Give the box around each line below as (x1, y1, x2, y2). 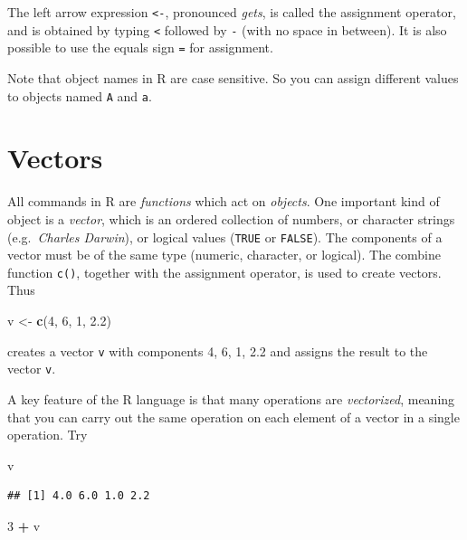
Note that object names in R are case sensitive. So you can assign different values (7, 68, 459, 87)
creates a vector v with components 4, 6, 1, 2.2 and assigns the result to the (7, 341, 428, 360)
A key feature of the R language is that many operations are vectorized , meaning (7, 389, 455, 408)
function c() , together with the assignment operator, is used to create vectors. (7, 262, 442, 281)
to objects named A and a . (7, 86, 152, 105)
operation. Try (7, 425, 88, 444)
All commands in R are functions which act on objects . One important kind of (7, 192, 440, 211)
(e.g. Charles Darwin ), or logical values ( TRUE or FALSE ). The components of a (7, 227, 443, 246)
